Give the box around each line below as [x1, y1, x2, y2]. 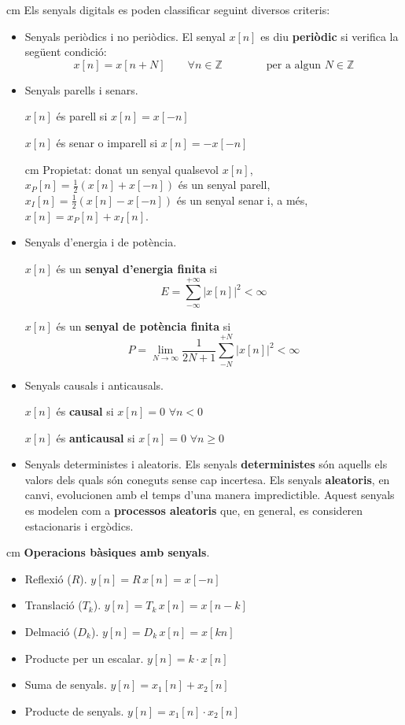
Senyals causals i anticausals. [24, 376, 164, 393]
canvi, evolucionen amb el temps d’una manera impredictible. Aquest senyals [24, 486, 395, 503]
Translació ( [24, 597, 83, 613]
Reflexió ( [24, 570, 72, 586]
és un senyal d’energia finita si [56, 261, 218, 276]
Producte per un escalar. [24, 649, 144, 666]
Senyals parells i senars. [24, 81, 138, 98]
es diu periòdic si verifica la [260, 28, 399, 44]
